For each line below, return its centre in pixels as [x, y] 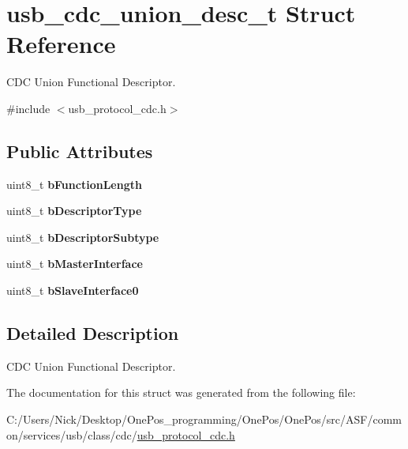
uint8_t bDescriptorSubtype [83, 237]
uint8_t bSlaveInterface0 [73, 291]
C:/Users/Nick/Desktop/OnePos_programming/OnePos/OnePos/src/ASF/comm [204, 419]
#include [28, 108]
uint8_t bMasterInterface [75, 264]
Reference [61, 44]
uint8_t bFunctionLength [74, 184]
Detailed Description [93, 333]
